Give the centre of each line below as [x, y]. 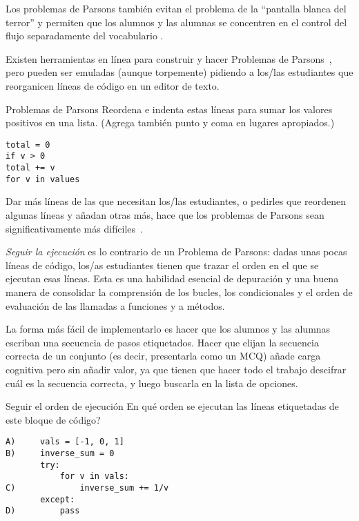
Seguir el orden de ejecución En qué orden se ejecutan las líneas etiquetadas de [172, 406]
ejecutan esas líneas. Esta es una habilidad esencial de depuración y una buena [172, 278]
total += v [30, 168]
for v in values [43, 179]
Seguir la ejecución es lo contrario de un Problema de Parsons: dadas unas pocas [176, 252]
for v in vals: [94, 476]
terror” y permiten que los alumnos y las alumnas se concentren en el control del [176, 22]
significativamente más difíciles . [74, 228]
